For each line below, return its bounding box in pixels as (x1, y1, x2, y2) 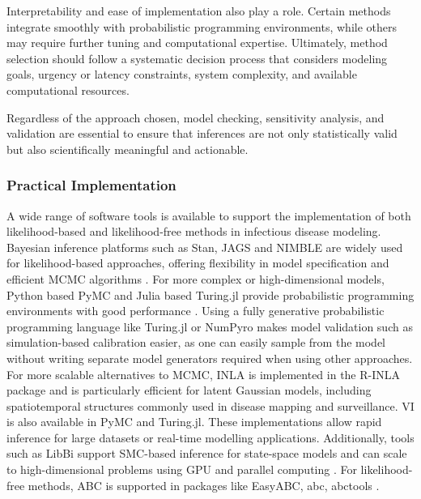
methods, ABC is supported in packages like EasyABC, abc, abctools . (28, 476, 380, 493)
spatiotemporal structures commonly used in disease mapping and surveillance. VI (6, 397, 415, 414)
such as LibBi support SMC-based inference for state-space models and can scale (6, 445, 407, 462)
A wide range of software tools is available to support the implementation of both (6, 207, 411, 224)
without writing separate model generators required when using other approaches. (6, 349, 413, 366)
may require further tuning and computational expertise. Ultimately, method (6, 34, 388, 51)
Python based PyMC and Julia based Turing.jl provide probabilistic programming (6, 286, 415, 303)
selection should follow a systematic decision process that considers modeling (6, 49, 388, 66)
